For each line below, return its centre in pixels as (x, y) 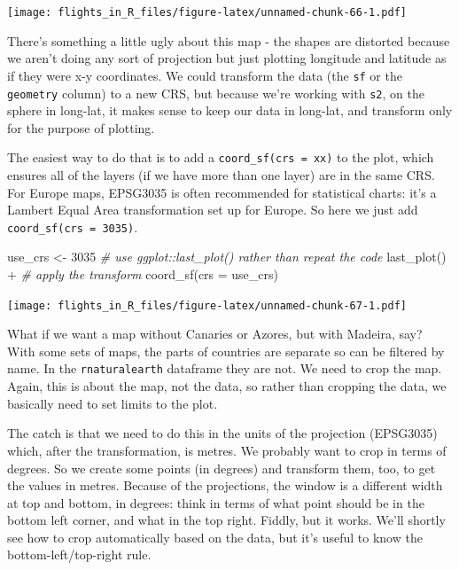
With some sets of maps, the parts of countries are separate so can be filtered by (226, 351)
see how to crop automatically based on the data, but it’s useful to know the (215, 537)
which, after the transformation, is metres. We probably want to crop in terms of (227, 450)
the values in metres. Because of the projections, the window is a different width (225, 485)
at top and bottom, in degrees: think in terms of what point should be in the (216, 502)
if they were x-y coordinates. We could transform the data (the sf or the (205, 75)
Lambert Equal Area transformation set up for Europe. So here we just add (213, 210)
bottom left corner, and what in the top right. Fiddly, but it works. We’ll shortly (226, 520)
